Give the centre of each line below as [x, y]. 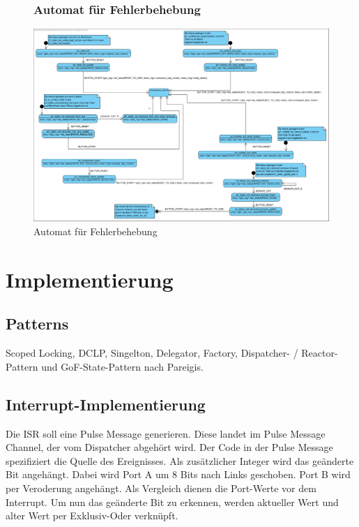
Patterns [37, 324]
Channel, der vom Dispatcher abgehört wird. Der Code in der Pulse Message [169, 447]
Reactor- [320, 353]
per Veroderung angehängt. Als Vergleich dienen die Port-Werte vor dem [161, 488]
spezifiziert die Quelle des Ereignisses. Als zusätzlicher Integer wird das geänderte [180, 460]
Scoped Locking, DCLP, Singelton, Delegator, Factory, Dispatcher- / [152, 353]
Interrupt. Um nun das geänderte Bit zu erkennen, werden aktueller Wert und [172, 502]
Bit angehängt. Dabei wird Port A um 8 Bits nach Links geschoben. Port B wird [178, 474]
